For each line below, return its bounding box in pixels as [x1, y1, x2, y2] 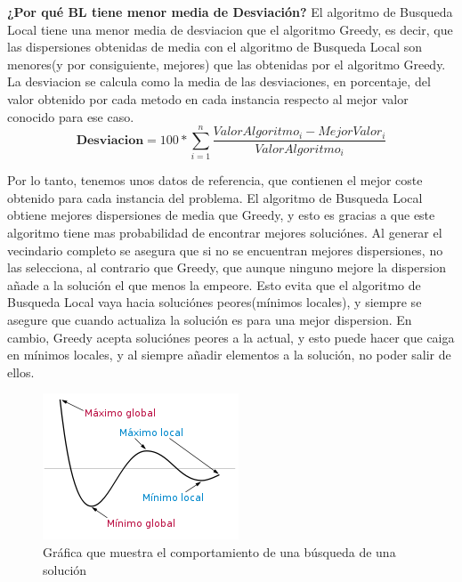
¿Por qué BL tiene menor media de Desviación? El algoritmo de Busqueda [7, 3, 453, 20]
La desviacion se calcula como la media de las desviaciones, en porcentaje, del [7, 72, 431, 91]
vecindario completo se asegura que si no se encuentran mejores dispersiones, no [7, 240, 443, 259]
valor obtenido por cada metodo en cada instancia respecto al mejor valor [7, 89, 409, 108]
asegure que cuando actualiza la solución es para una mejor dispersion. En [7, 311, 412, 329]
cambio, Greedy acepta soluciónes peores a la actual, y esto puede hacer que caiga [7, 327, 455, 346]
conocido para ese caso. [7, 107, 134, 125]
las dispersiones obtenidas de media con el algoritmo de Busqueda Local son [7, 37, 423, 56]
